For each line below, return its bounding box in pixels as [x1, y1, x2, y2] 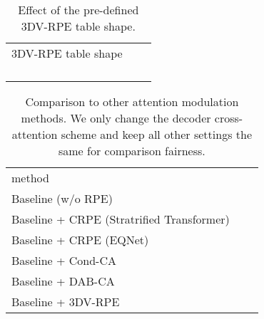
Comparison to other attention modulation [25, 93, 239, 110]
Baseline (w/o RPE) [11, 190, 113, 206]
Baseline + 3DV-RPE [11, 293, 120, 310]
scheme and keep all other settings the [61, 126, 253, 142]
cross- [214, 110, 243, 126]
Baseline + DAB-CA [11, 273, 115, 289]
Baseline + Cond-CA [11, 252, 116, 268]
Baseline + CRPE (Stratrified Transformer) [11, 211, 230, 227]
